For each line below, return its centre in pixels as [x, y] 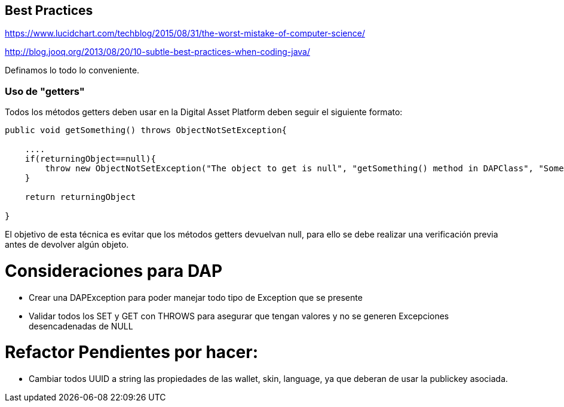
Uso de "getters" [45, 91]
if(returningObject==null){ [90, 159]
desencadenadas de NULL [81, 326]
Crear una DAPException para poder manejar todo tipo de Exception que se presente [196, 297]
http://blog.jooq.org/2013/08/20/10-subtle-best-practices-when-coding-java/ [157, 52]
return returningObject [80, 197]
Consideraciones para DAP [114, 271]
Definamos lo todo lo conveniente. [72, 70]
